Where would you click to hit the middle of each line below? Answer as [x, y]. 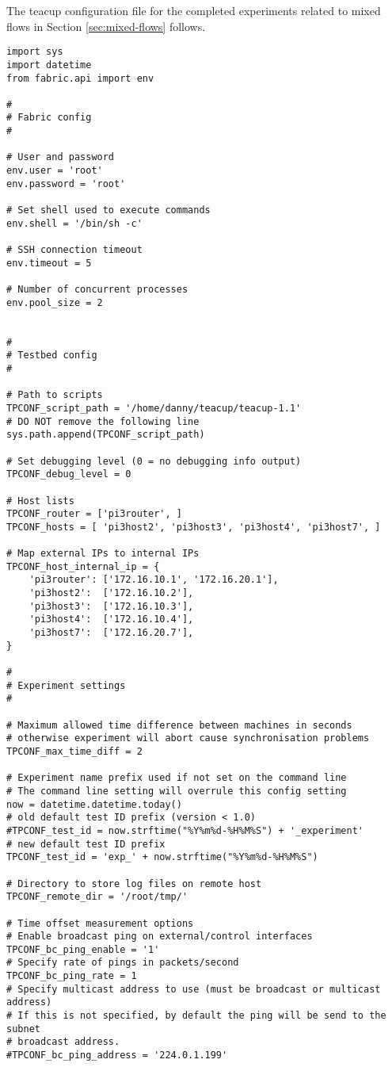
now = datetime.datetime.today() [94, 804]
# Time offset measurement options [100, 923]
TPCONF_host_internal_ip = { [83, 566]
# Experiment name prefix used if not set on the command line [177, 778]
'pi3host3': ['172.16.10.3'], [111, 606]
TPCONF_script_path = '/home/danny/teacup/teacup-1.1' [154, 408]
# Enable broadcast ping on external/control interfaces [160, 937]
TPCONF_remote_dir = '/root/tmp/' [97, 897]
